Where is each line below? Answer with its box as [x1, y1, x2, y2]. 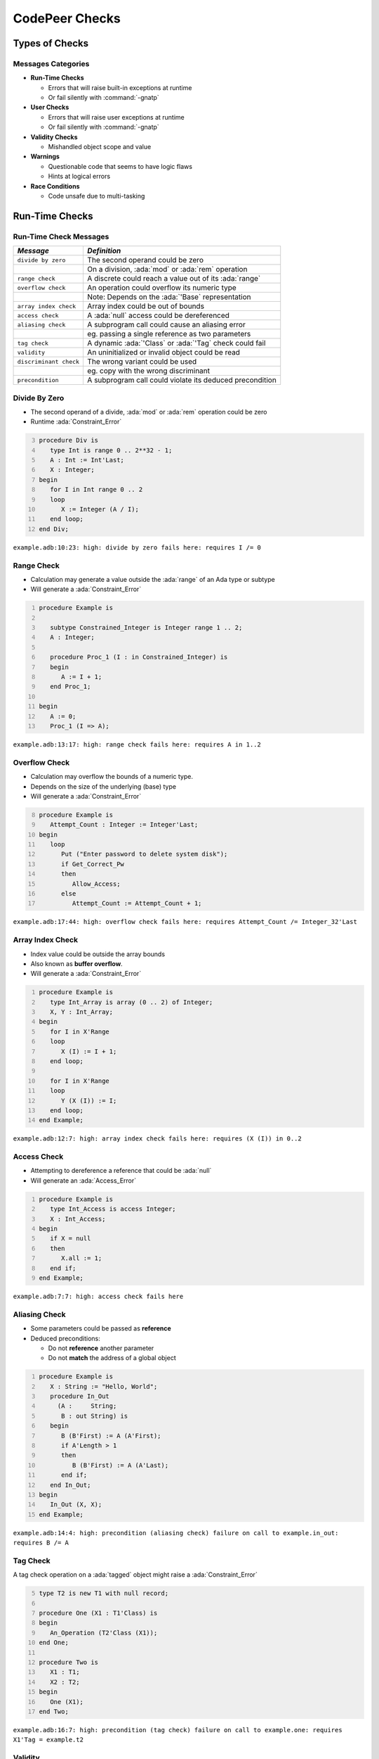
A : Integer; [50, 633, 95, 642]
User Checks [30, 103, 69, 112]
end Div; [39, 525, 69, 533]
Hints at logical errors [48, 172, 111, 181]
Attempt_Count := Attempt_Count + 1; [72, 899, 202, 908]
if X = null [50, 1235, 91, 1243]
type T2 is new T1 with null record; [39, 1589, 168, 1597]
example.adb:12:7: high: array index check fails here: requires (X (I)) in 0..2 [13, 1135, 302, 1143]
